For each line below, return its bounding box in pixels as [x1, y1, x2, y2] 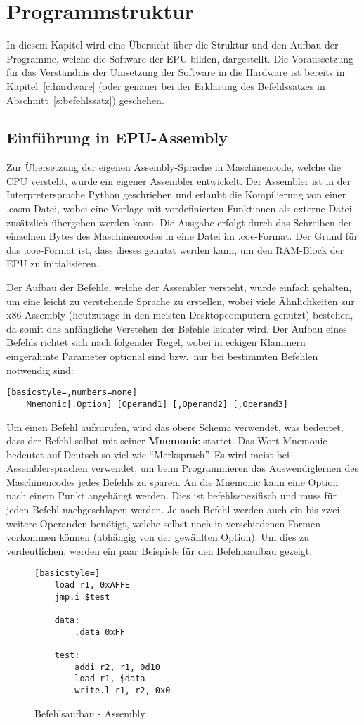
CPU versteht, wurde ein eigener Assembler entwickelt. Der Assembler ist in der [6, 173, 351, 188]
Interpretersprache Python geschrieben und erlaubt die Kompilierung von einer [6, 187, 346, 202]
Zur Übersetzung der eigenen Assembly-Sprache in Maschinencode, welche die [6, 160, 342, 174]
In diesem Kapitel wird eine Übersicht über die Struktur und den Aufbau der [6, 37, 339, 52]
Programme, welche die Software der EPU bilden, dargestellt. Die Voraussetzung [6, 51, 353, 65]
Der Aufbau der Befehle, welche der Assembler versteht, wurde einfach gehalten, [6, 280, 352, 295]
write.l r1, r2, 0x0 [74, 686, 171, 696]
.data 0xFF [74, 627, 125, 637]
